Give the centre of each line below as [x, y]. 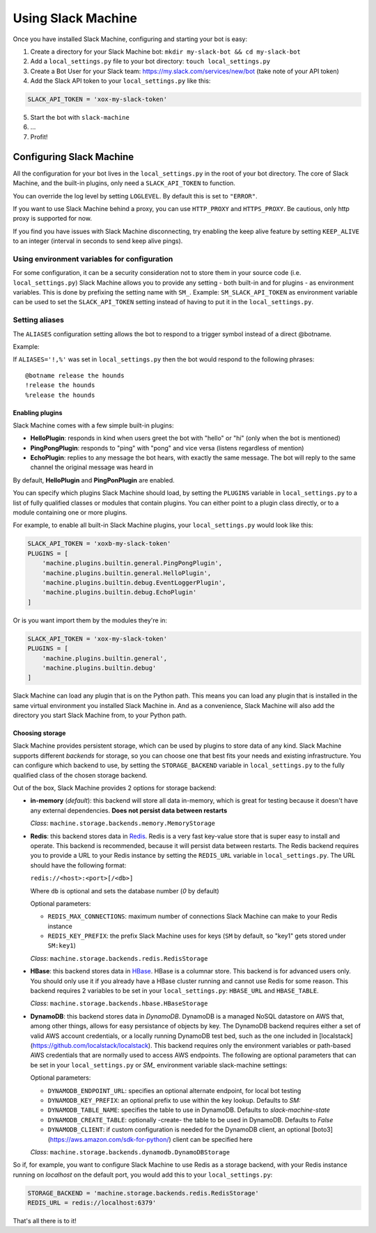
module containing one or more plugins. [70, 512]
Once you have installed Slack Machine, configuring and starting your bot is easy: [130, 39]
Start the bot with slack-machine [80, 118]
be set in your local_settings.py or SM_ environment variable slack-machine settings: [159, 1065]
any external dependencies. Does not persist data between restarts [129, 810]
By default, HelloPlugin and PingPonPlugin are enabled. [94, 480]
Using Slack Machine [75, 18]
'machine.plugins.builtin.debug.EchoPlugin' [119, 592]
